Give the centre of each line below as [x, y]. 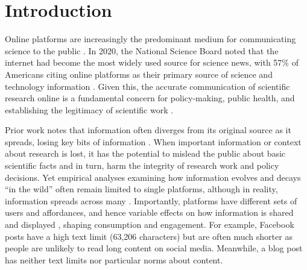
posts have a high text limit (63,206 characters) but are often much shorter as [149, 236]
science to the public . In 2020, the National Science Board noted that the [142, 50]
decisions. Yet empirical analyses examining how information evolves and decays [153, 177]
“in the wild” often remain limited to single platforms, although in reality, [141, 189]
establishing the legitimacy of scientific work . [89, 109]
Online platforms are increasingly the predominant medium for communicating [150, 39]
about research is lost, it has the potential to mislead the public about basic [145, 153]
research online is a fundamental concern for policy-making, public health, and [150, 98]
